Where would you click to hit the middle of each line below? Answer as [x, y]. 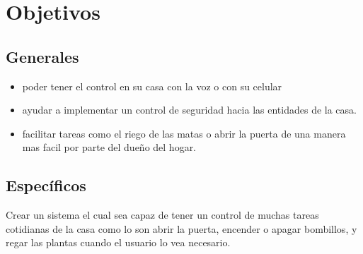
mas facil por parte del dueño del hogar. [109, 147]
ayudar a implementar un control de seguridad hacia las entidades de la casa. [189, 110]
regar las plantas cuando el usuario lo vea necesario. [118, 242]
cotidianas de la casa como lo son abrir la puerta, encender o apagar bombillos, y [181, 228]
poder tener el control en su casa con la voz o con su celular [152, 86]
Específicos [46, 185]
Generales [42, 56]
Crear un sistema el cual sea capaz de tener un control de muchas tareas [162, 215]
